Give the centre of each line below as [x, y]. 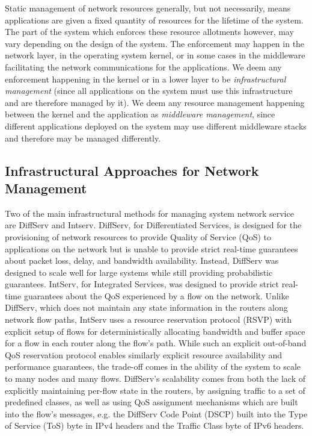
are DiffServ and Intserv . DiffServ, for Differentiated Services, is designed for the [153, 225]
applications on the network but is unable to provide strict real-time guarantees [151, 248]
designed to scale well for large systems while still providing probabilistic [139, 272]
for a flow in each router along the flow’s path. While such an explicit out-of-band [156, 343]
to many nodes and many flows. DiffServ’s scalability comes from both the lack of [155, 378]
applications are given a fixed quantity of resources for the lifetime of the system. [154, 20]
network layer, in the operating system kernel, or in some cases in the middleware [155, 55]
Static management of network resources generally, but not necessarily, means [148, 8]
